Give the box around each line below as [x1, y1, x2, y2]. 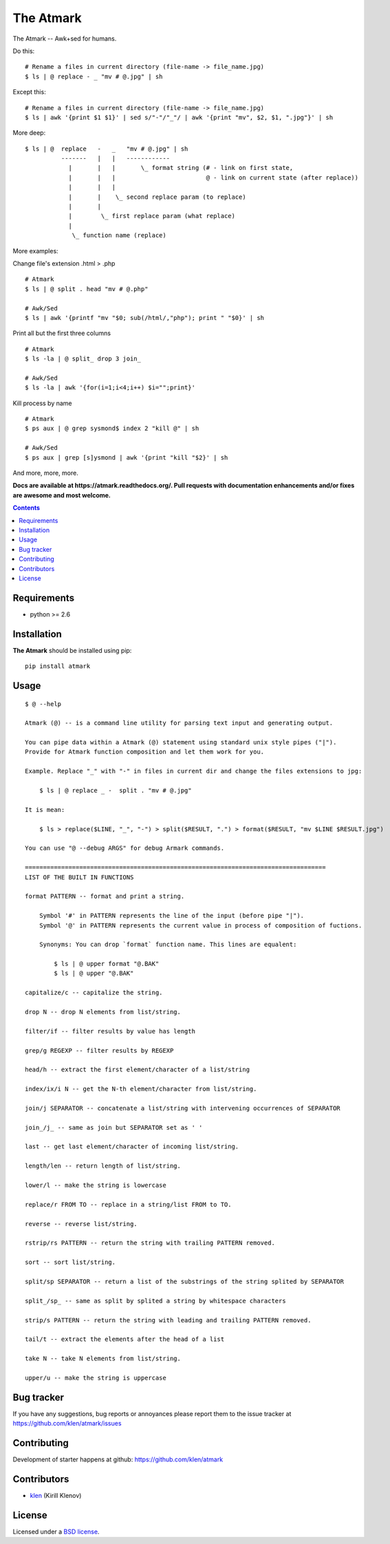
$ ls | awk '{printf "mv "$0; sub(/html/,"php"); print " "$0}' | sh [25, 314, 265, 321]
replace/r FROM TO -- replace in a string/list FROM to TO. [25, 1201, 232, 1208]
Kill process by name [12, 399, 72, 407]
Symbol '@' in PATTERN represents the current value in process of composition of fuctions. [39, 921, 362, 929]
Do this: [12, 47, 35, 55]
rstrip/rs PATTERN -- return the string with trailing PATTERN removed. [25, 1239, 275, 1247]
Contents [12, 504, 41, 512]
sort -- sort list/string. [25, 1258, 116, 1266]
